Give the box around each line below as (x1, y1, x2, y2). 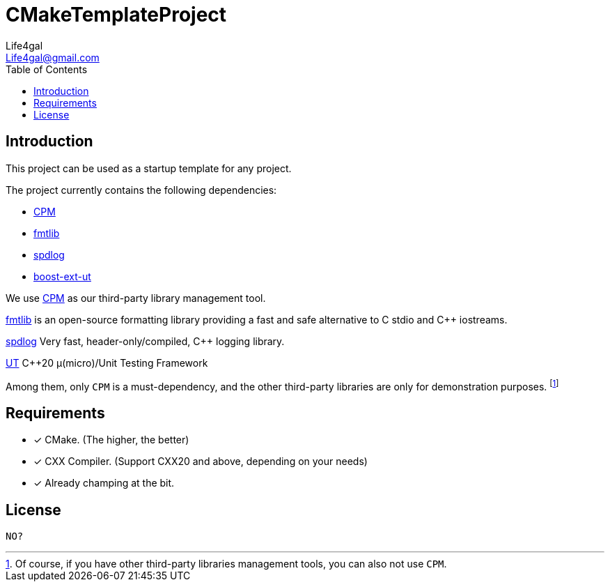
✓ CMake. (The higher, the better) (33, 434, 189, 446)
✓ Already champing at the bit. (33, 477, 175, 489)
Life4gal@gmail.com (6, 51, 100, 63)
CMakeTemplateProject (6, 3, 227, 26)
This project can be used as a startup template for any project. (6, 162, 292, 174)
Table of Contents (6, 63, 88, 75)
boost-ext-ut (33, 270, 91, 282)
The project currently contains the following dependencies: (6, 183, 277, 196)
